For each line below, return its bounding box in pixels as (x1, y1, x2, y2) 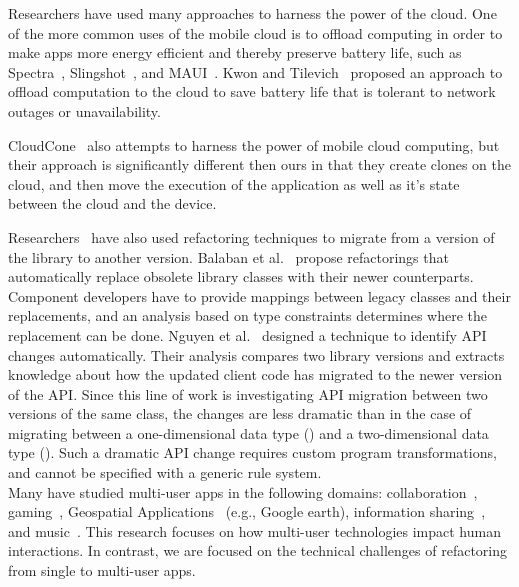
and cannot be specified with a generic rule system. (8, 462, 322, 483)
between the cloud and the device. (8, 193, 217, 214)
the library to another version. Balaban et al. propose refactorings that (8, 246, 449, 267)
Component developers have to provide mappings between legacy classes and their (8, 285, 511, 306)
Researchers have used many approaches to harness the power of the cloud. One (8, 3, 497, 23)
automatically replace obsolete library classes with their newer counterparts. (8, 266, 474, 287)
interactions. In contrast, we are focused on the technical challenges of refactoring (8, 540, 508, 561)
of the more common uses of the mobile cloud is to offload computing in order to (8, 22, 503, 43)
